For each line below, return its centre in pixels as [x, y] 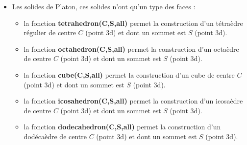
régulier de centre [50, 32]
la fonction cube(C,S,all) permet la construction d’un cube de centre [129, 74]
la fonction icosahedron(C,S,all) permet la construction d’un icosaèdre [133, 101]
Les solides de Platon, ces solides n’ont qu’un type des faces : [104, 6]
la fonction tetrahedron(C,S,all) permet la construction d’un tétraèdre [133, 23]
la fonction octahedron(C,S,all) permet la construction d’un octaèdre [131, 49]
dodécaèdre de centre [55, 136]
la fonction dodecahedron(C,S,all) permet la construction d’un [122, 127]
